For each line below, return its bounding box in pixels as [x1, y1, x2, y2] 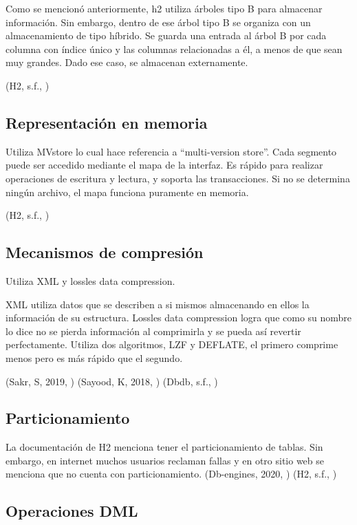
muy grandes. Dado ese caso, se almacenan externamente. [6, 55, 248, 69]
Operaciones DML [6, 500, 138, 522]
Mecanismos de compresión [6, 242, 204, 263]
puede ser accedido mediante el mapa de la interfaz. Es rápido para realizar [6, 158, 323, 172]
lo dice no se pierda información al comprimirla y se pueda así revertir [6, 323, 301, 338]
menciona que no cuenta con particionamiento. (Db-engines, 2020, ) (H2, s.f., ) [6, 467, 337, 481]
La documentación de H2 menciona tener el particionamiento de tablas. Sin [6, 440, 323, 454]
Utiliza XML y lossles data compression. [6, 273, 175, 288]
